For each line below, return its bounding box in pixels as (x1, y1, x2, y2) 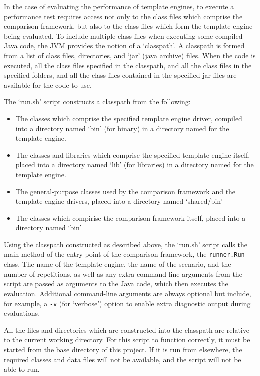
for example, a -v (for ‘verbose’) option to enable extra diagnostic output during (4, 298, 251, 308)
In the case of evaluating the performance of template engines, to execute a (4, 1, 234, 11)
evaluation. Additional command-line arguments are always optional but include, (4, 288, 251, 298)
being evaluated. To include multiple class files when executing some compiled (4, 30, 243, 41)
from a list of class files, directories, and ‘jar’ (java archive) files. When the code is (4, 50, 256, 60)
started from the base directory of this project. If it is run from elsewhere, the (4, 344, 242, 354)
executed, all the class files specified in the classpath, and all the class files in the (4, 60, 252, 70)
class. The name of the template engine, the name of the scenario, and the (4, 259, 231, 269)
